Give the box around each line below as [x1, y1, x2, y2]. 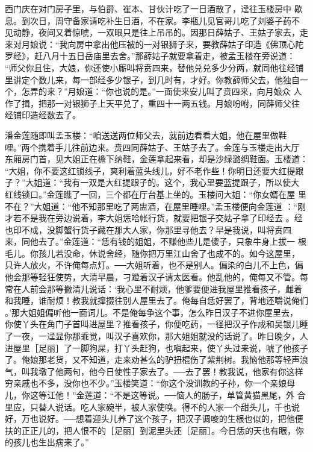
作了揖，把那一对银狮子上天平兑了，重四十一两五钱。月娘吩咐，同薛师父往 [5, 96, 300, 109]
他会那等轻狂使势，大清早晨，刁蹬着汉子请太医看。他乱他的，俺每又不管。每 [5, 271, 308, 283]
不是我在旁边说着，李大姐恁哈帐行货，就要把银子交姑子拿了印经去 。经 [21, 212, 303, 224]
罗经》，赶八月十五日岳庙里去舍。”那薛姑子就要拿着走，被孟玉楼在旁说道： [5, 49, 296, 62]
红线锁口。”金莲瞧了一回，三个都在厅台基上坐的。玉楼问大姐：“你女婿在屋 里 [5, 187, 306, 200]
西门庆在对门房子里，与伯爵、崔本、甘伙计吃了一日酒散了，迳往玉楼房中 [5, 2, 291, 14]
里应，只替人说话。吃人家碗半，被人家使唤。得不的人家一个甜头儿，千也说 [5, 400, 300, 413]
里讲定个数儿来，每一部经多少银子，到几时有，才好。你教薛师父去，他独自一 [5, 73, 308, 86]
